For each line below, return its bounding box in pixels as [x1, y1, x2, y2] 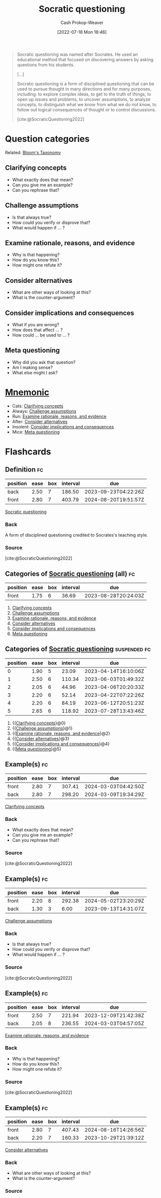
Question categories [5, 134, 90, 145]
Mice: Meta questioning [12, 429, 60, 435]
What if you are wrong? [12, 321, 60, 327]
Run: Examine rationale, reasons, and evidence [12, 413, 106, 419]
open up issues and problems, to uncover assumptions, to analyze [17, 96, 151, 102]
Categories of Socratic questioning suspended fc [5, 645, 151, 654]
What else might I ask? [12, 369, 58, 375]
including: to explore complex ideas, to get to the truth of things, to [17, 91, 151, 97]
